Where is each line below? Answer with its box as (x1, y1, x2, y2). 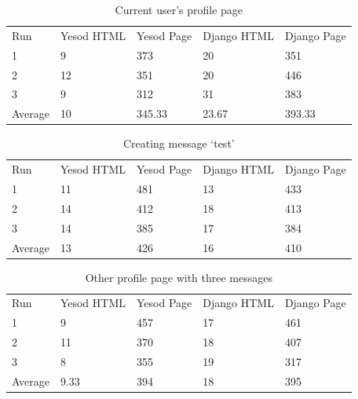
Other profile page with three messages (85, 269, 272, 285)
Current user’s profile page (115, 2, 243, 17)
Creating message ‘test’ (122, 135, 235, 152)
